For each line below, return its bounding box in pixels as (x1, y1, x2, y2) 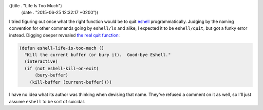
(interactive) (24, 59, 58, 64)
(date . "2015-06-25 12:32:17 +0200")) (21, 10, 98, 16)
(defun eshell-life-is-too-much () (19, 45, 104, 51)
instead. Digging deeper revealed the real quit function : (9, 32, 120, 38)
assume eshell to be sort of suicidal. (9, 98, 85, 104)
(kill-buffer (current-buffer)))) (29, 79, 112, 85)
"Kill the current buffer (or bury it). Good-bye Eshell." (24, 52, 171, 57)
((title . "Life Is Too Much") (9, 3, 62, 8)
